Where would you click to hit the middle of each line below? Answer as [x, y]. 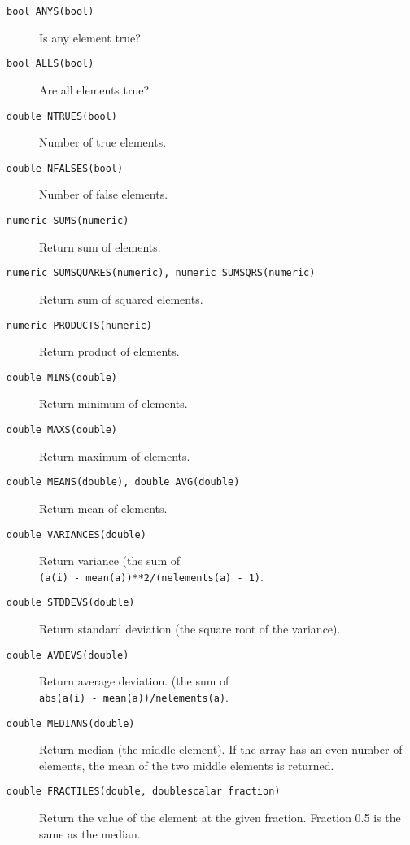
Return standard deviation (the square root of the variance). [190, 629]
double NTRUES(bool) [62, 116]
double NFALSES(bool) [65, 168]
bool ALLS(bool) [50, 64]
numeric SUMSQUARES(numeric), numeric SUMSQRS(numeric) [161, 273]
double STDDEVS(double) [71, 603]
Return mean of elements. [103, 508]
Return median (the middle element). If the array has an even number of [221, 749]
